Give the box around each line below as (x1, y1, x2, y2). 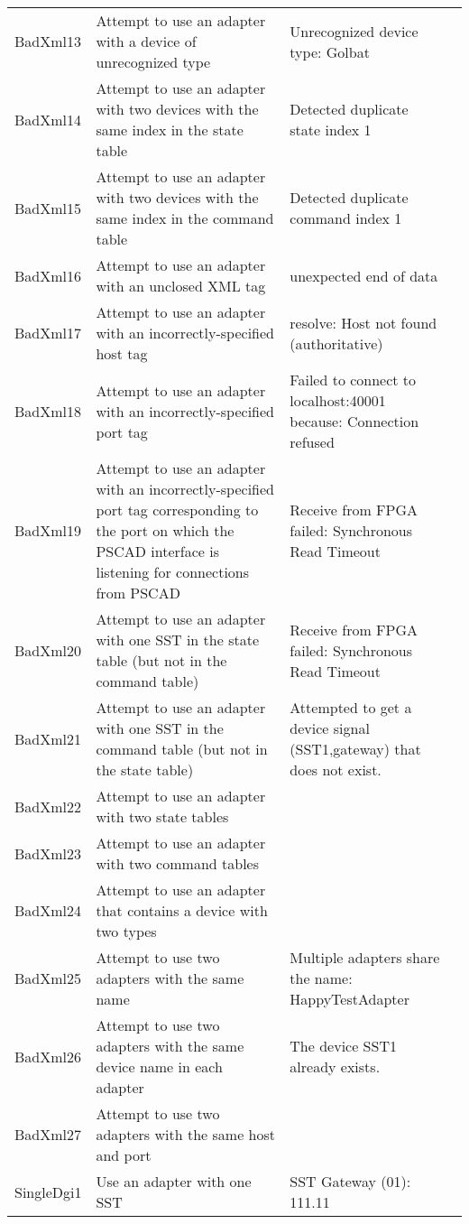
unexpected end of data (290, 264, 438, 286)
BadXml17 (14, 322, 82, 343)
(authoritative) (290, 332, 383, 354)
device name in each (96, 1056, 223, 1077)
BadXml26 (14, 1045, 82, 1067)
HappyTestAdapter (290, 988, 409, 1009)
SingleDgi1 (14, 1181, 82, 1202)
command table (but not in (96, 738, 268, 759)
